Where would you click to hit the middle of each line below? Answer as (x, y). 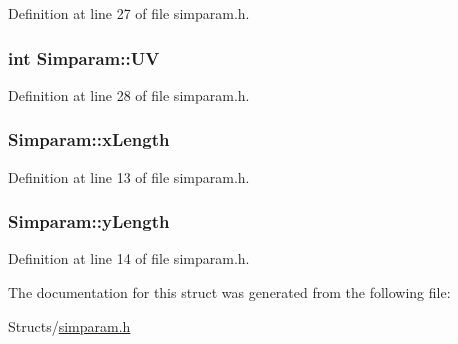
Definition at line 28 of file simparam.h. (129, 94)
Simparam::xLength (89, 139)
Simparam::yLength (89, 221)
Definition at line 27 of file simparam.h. (129, 13)
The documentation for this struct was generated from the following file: (229, 292)
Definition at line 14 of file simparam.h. (129, 258)
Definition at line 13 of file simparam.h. (129, 176)
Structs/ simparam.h (69, 325)
